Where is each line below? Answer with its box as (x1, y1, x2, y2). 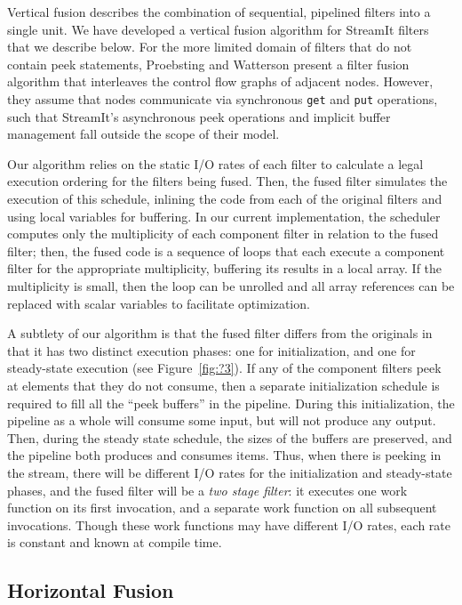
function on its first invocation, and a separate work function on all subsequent (7, 498, 437, 517)
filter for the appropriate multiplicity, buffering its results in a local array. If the (7, 259, 442, 278)
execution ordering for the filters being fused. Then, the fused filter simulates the (7, 172, 448, 190)
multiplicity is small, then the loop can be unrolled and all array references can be (7, 276, 455, 294)
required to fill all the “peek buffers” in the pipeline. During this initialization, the (7, 393, 455, 412)
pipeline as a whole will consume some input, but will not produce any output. (7, 411, 436, 430)
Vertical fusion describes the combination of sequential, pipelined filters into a (7, 3, 431, 20)
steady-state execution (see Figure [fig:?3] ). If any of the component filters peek (7, 359, 442, 377)
